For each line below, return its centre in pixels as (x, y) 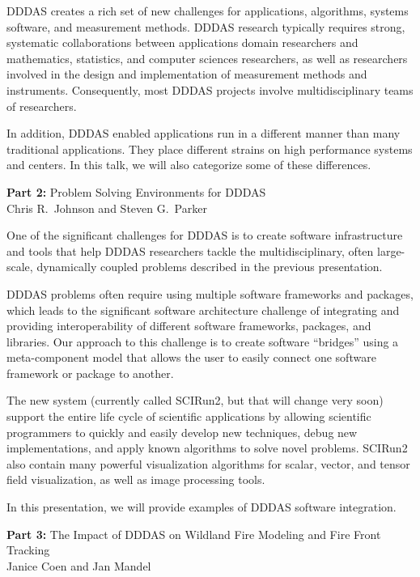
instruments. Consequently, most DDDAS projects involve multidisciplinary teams (210, 89)
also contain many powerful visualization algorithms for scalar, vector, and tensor (208, 463)
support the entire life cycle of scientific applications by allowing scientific (189, 416)
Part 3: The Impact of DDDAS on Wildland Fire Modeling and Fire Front (194, 534)
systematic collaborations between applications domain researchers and (182, 42)
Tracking (28, 550)
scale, (20, 267)
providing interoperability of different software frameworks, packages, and (189, 326)
